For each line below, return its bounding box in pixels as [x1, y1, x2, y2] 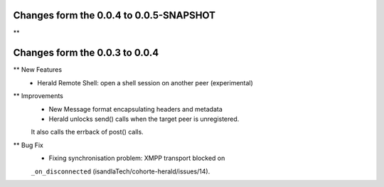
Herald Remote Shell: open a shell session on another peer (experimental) [37, 78, 254, 87]
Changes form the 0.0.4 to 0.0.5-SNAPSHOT [13, 9, 216, 21]
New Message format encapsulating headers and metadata [48, 105, 223, 113]
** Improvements [13, 92, 64, 100]
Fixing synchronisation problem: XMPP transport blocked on [48, 154, 225, 163]
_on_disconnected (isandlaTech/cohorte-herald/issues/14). [31, 167, 210, 176]
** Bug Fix [13, 141, 44, 149]
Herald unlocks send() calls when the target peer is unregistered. [48, 114, 240, 123]
